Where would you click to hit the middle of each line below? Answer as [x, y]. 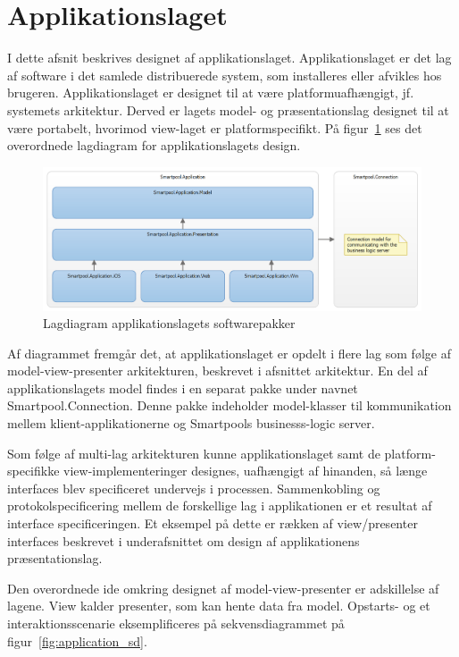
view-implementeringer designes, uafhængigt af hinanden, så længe [246, 471]
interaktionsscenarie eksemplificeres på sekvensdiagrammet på [176, 623]
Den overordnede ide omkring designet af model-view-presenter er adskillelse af [223, 588]
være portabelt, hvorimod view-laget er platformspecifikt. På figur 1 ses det [215, 127]
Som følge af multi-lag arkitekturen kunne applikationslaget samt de [194, 453]
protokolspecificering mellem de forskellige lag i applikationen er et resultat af [220, 505]
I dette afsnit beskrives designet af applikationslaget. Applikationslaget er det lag [229, 58]
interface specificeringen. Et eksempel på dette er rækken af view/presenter [213, 523]
